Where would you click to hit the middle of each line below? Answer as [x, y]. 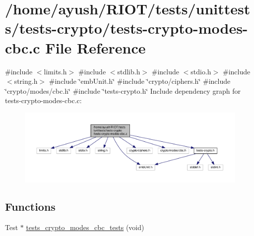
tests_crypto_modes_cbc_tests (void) [85, 227]
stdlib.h [129, 71]
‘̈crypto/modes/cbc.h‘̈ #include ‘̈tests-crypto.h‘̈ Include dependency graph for [123, 90]
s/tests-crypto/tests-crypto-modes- [127, 28]
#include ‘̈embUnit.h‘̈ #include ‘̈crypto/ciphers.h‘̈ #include [140, 81]
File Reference [95, 47]
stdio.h [201, 71]
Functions [30, 206]
